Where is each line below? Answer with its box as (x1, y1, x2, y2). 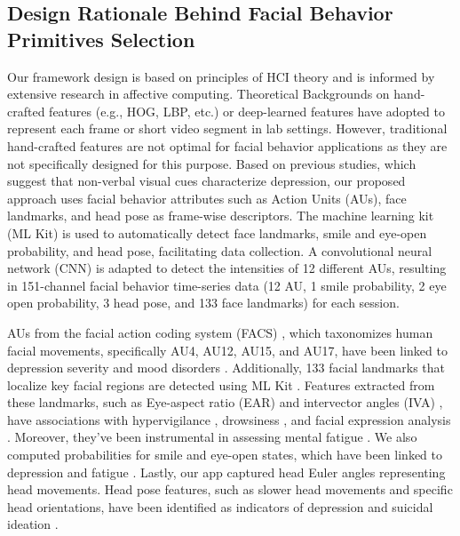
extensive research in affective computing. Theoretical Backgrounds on (7, 84, 390, 103)
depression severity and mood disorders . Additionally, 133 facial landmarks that (7, 358, 446, 377)
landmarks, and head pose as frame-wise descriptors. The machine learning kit (7, 206, 434, 225)
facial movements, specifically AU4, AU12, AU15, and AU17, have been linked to (7, 340, 448, 359)
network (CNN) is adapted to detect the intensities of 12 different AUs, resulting (7, 259, 447, 277)
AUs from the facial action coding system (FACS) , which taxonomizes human (7, 323, 433, 341)
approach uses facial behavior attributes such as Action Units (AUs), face (7, 188, 407, 207)
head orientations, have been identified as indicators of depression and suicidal (7, 497, 433, 516)
